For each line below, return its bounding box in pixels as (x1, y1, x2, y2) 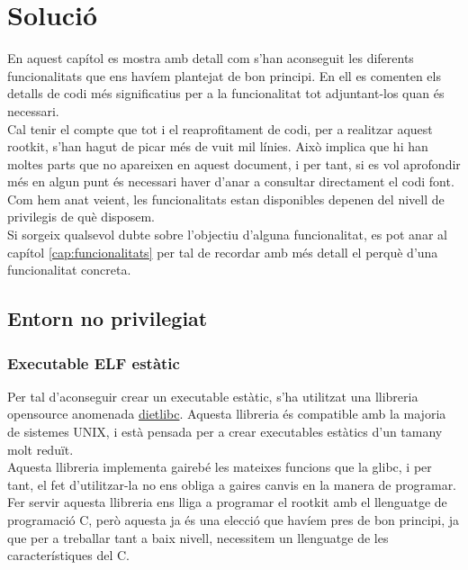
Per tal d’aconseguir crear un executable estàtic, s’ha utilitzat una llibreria (7, 386, 418, 405)
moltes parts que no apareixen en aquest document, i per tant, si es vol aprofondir (7, 154, 461, 173)
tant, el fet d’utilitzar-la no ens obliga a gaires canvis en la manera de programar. (7, 475, 457, 493)
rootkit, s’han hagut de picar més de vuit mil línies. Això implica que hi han (7, 137, 428, 156)
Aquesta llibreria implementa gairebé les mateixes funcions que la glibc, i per (7, 457, 432, 476)
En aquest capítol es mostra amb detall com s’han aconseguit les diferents (7, 49, 414, 68)
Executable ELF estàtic (7, 351, 180, 374)
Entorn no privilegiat (7, 304, 208, 332)
